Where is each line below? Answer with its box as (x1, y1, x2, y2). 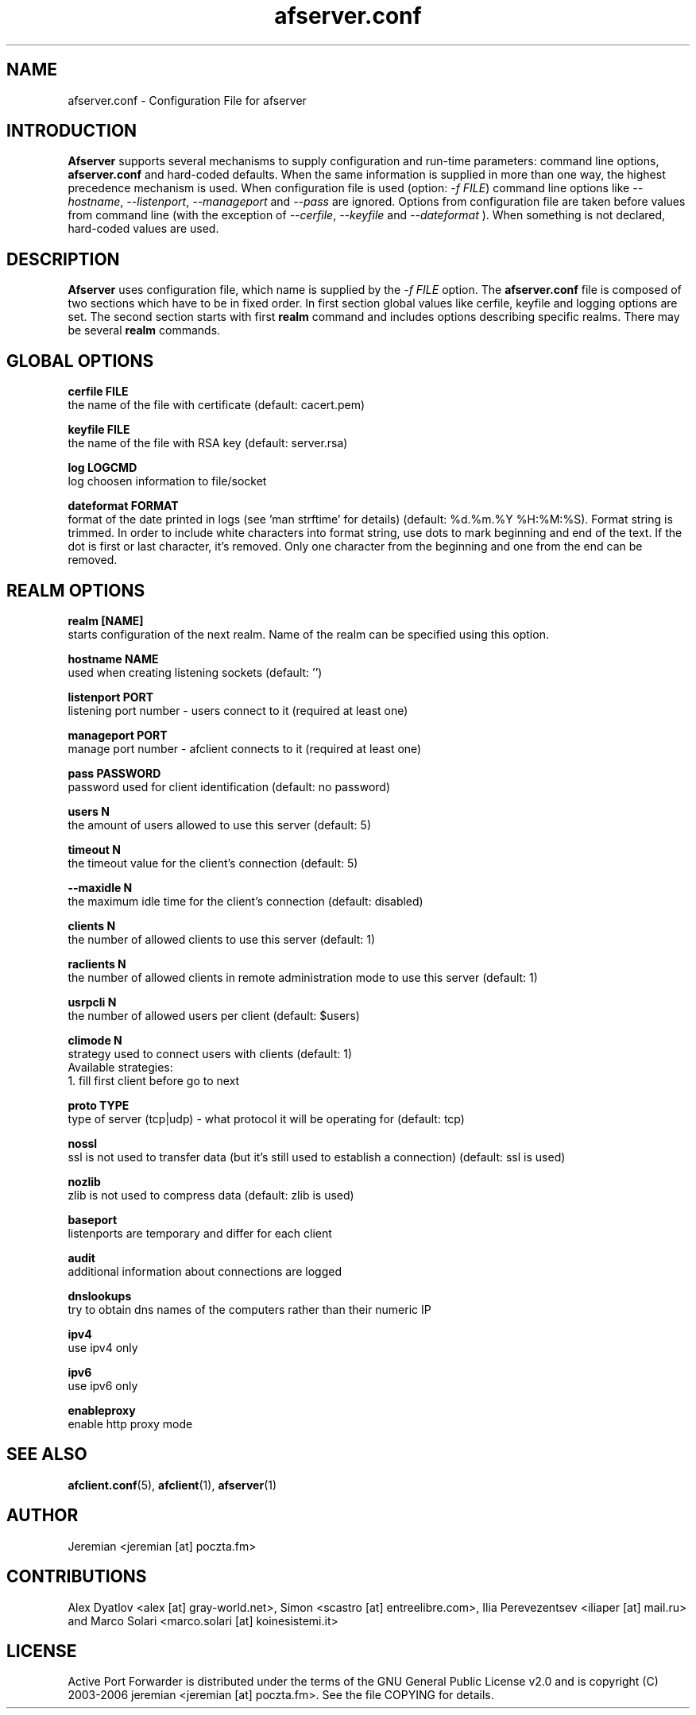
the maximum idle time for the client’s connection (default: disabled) (68, 894, 423, 908)
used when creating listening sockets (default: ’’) (68, 665, 323, 679)
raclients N (68, 956, 126, 971)
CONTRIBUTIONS (6, 1566, 147, 1587)
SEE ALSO (6, 1444, 87, 1465)
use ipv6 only (68, 1378, 138, 1392)
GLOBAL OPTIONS (6, 350, 154, 371)
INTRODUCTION (6, 121, 137, 141)
